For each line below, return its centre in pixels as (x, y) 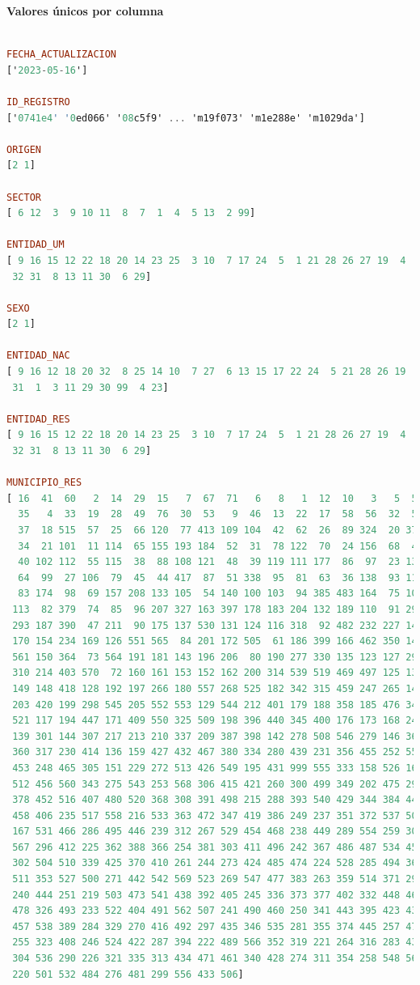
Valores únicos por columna (85, 11)
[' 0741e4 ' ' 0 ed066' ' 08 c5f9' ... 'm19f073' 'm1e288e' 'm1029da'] (186, 118)
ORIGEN (24, 149)
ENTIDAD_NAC (38, 356)
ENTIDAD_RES (38, 419)
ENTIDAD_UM (36, 245)
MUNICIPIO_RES (44, 483)
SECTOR (24, 197)
